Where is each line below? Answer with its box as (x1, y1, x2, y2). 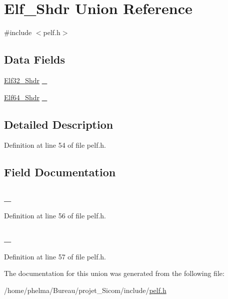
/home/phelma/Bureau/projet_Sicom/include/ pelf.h (4, 284, 166, 295)
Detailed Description (4, 116, 113, 132)
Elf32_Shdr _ (4, 75, 47, 85)
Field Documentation (4, 164, 116, 180)
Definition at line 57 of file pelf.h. (4, 251, 106, 261)
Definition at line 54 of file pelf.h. (4, 140, 106, 150)
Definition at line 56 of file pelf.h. (4, 210, 106, 220)
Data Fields (4, 52, 65, 67)
